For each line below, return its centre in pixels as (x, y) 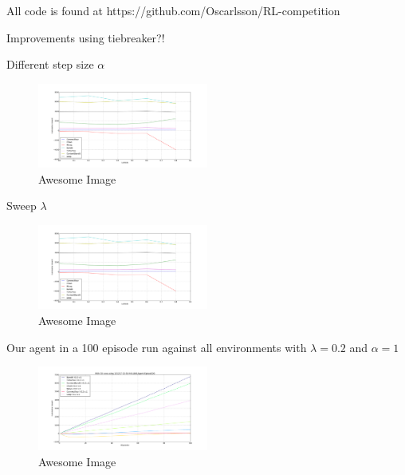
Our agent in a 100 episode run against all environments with (157, 347)
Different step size (50, 64)
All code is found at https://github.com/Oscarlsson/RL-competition (173, 10)
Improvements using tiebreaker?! (86, 37)
